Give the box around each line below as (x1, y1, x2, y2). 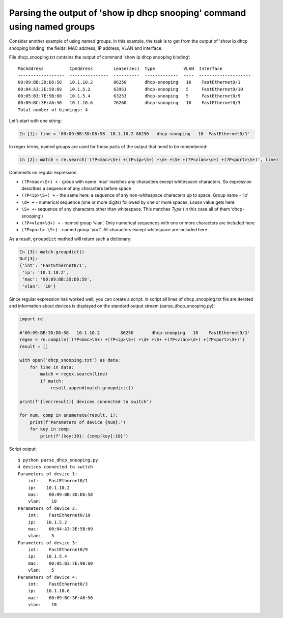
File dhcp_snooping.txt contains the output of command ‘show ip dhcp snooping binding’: (9, 54, 191, 60)
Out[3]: (19, 256, 38, 262)
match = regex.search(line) (40, 371, 108, 377)
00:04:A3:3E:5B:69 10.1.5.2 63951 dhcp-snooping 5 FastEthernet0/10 (18, 86, 243, 92)
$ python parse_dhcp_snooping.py (18, 458, 98, 463)
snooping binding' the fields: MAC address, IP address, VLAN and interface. (9, 45, 163, 51)
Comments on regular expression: (9, 170, 78, 176)
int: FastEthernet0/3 (28, 581, 88, 587)
